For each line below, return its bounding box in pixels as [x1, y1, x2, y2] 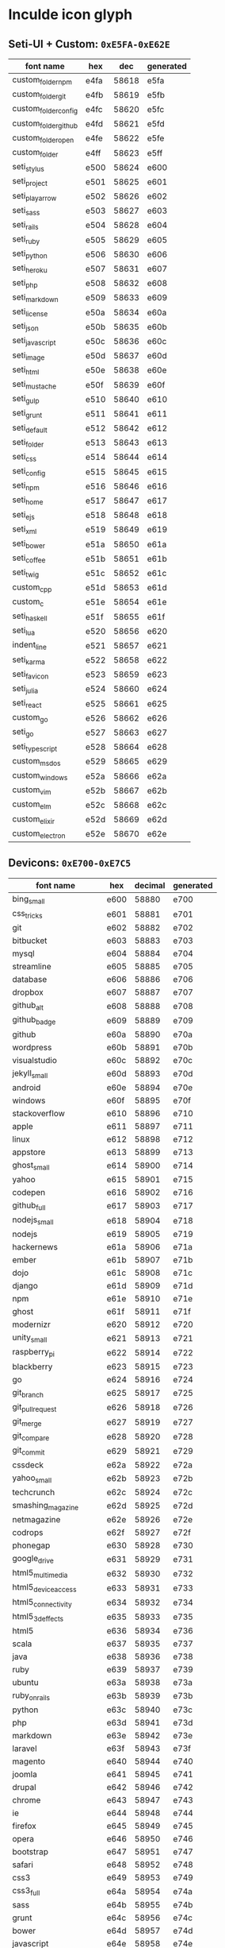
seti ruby [12, 234, 40, 246]
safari [12, 1859, 34, 1870]
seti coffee [12, 552, 46, 565]
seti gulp [12, 393, 40, 406]
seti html [12, 364, 40, 377]
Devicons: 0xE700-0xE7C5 [8, 856, 132, 870]
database [12, 974, 48, 985]
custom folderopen [12, 132, 74, 145]
